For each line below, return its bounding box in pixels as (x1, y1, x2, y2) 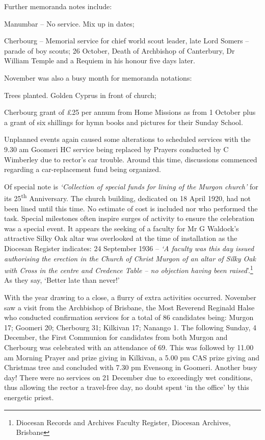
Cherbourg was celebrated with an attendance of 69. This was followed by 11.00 (4, 341, 254, 352)
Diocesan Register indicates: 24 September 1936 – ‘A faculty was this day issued (4, 242, 254, 253)
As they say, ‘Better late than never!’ (4, 275, 120, 285)
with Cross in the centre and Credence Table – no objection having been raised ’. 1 (4, 263, 253, 275)
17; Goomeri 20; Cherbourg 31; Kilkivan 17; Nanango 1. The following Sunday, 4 (4, 322, 256, 332)
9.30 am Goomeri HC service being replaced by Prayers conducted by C (4, 143, 229, 154)
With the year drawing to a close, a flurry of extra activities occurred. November (4, 291, 256, 302)
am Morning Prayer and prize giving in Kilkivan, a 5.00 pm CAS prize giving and (4, 352, 259, 362)
